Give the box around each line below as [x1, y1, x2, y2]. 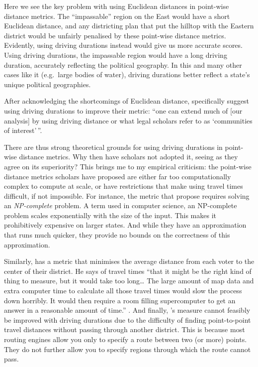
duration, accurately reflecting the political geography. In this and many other [4, 59, 242, 70]
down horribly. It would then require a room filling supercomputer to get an [4, 295, 236, 305]
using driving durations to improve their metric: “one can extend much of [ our [4, 105, 243, 116]
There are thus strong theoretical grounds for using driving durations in [4, 141, 223, 152]
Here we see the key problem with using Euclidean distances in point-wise [4, 1, 229, 11]
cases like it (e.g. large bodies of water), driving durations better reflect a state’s [4, 69, 250, 80]
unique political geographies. [4, 79, 91, 89]
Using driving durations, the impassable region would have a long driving [4, 49, 227, 60]
